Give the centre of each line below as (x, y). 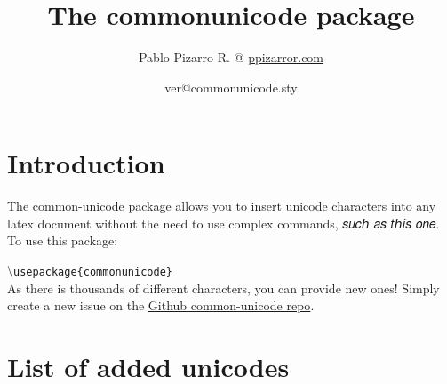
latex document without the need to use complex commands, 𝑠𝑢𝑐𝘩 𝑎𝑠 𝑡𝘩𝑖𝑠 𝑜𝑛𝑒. (223, 223)
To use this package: (63, 240)
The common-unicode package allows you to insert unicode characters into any (222, 206)
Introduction (86, 163)
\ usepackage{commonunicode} (90, 271)
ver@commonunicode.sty (231, 87)
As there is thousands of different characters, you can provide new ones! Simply (223, 288)
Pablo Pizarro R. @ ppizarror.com (231, 57)
